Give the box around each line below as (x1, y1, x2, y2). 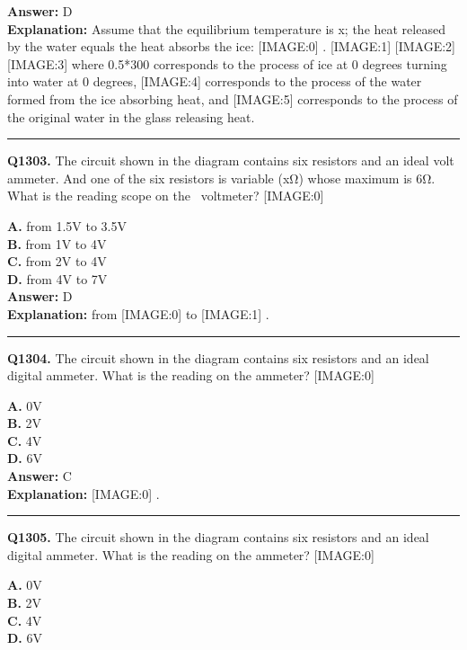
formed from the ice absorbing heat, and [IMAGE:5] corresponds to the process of (7, 89, 458, 108)
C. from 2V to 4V (7, 252, 107, 271)
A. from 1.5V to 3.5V (7, 216, 127, 235)
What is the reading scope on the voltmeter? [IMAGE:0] (7, 186, 324, 205)
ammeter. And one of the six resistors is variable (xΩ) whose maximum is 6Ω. (7, 168, 436, 187)
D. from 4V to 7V (7, 269, 108, 288)
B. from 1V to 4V (7, 234, 107, 253)
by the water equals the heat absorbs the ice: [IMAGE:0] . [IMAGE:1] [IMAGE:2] (7, 37, 455, 56)
